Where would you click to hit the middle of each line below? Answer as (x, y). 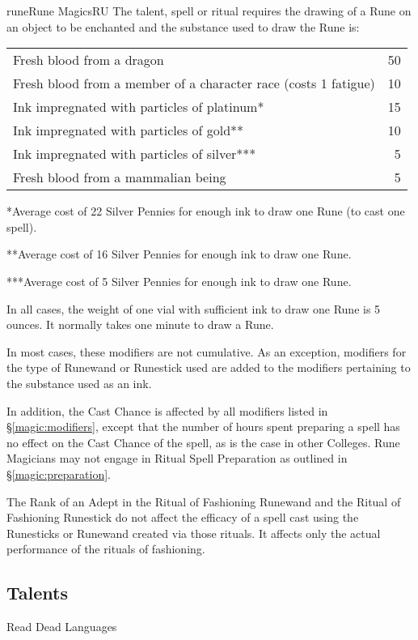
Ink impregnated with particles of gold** (129, 130)
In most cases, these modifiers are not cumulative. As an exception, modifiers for (207, 351)
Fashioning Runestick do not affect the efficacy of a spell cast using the (183, 517)
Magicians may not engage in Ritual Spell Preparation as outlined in (177, 458)
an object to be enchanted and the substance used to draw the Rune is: (183, 26)
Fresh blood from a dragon (89, 60)
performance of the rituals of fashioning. (106, 549)
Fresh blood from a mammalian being (120, 177)
